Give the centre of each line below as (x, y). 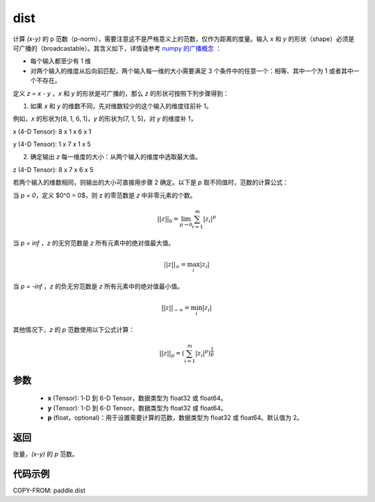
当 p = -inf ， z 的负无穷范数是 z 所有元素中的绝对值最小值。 (98, 286)
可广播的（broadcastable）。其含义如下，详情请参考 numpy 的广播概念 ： (117, 48)
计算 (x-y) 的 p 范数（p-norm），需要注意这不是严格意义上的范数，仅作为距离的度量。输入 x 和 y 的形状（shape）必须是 (184, 39)
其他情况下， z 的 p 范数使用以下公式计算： (74, 330)
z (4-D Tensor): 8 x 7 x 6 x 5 (53, 169)
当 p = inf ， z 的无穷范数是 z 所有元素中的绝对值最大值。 (94, 243)
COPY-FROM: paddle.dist (49, 490)
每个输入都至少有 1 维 (61, 61)
